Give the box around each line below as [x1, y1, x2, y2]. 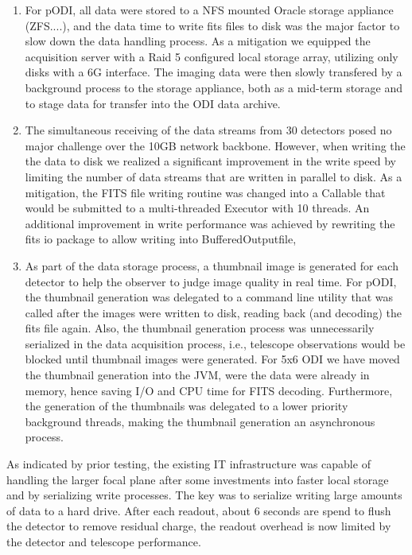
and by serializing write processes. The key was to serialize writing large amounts [6, 487, 402, 503]
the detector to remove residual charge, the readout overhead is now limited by [6, 518, 391, 534]
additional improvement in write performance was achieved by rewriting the [25, 215, 395, 231]
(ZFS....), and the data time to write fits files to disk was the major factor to [25, 17, 400, 33]
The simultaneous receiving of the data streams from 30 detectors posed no [25, 122, 392, 138]
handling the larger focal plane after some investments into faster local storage [6, 471, 389, 487]
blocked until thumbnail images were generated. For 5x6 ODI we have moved [25, 351, 400, 367]
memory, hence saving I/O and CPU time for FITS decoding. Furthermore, [25, 382, 393, 398]
